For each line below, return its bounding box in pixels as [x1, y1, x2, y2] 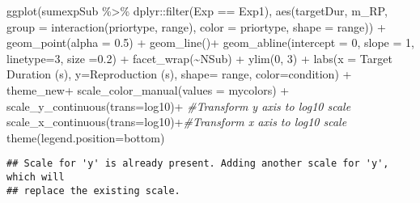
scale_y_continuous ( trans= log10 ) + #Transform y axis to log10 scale [6, 97, 351, 114]
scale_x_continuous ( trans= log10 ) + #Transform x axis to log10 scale [6, 113, 347, 130]
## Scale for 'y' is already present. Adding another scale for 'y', [6, 158, 389, 170]
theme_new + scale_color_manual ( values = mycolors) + [6, 81, 290, 98]
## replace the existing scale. [6, 184, 180, 197]
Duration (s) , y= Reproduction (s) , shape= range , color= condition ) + [6, 66, 352, 82]
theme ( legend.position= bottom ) [6, 129, 165, 146]
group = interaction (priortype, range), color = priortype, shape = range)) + [6, 18, 386, 35]
